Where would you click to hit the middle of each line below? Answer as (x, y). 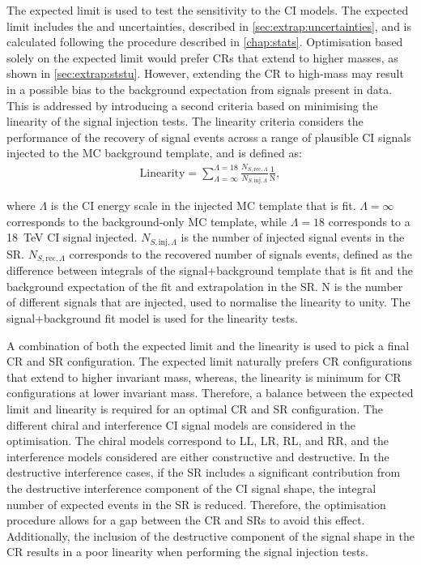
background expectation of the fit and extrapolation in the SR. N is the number (205, 286)
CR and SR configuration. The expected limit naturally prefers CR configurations (210, 361)
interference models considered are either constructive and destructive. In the (198, 456)
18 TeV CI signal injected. (72, 237)
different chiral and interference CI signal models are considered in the (181, 424)
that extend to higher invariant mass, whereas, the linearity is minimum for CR (204, 377)
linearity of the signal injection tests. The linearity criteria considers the (185, 121)
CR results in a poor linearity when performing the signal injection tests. (187, 552)
